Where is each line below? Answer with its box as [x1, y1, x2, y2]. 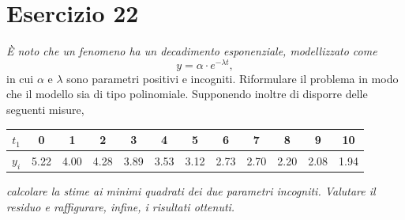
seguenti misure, [6, 101, 84, 117]
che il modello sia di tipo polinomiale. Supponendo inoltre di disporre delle [6, 85, 368, 102]
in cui [6, 70, 34, 86]
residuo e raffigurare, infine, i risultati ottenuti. [6, 198, 235, 214]
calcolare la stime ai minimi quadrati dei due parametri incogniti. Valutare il [6, 183, 376, 199]
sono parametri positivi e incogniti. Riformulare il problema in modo [66, 70, 399, 86]
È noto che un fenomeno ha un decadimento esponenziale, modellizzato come [6, 43, 377, 59]
